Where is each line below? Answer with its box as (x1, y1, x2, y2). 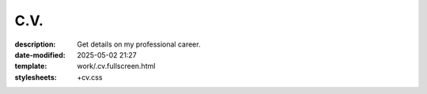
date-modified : (14, 50, 66, 59)
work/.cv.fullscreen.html (77, 62, 156, 71)
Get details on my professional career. (77, 39, 201, 49)
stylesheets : (14, 72, 57, 82)
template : (14, 62, 47, 71)
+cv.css (77, 72, 103, 82)
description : (14, 39, 56, 49)
